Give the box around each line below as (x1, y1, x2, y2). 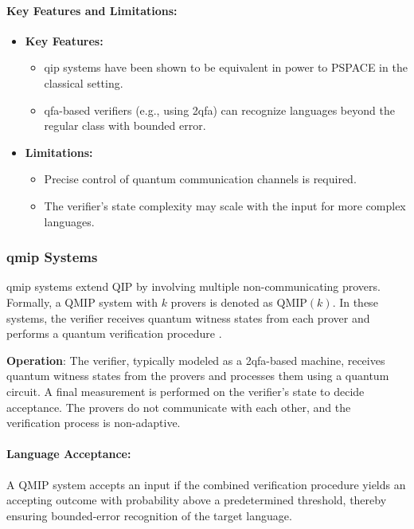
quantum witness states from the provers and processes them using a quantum (6, 367, 389, 384)
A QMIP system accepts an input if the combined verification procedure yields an (6, 476, 406, 492)
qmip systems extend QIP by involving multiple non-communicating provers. (6, 278, 381, 295)
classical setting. (44, 74, 123, 91)
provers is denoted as (170, 293, 273, 310)
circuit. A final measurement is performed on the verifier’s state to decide (6, 382, 365, 399)
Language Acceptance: (6, 445, 131, 462)
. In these (332, 293, 378, 310)
